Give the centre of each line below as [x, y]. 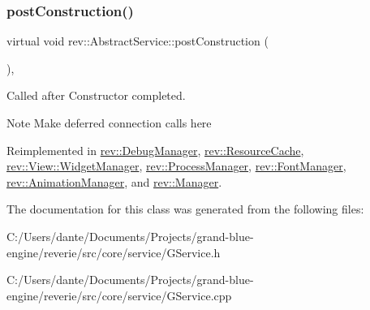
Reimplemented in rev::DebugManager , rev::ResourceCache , [155, 150]
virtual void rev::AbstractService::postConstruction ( [138, 41]
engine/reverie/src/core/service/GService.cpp [119, 295]
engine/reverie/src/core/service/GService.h [114, 252]
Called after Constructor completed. [96, 95]
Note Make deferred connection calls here [109, 123]
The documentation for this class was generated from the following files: [185, 209]
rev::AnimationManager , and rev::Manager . [114, 181]
